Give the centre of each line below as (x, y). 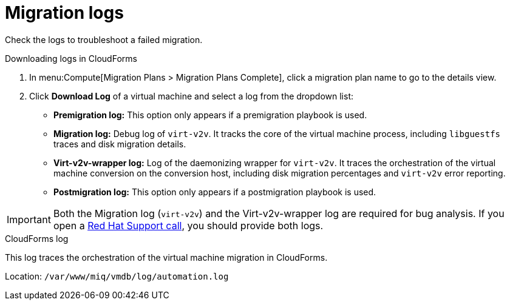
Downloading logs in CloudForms (71, 58)
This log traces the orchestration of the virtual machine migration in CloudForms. (166, 257)
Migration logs (64, 13)
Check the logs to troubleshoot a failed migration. (104, 39)
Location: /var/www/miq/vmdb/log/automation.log (117, 276)
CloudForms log (37, 238)
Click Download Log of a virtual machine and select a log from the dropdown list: (191, 96)
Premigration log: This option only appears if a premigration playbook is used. (210, 115)
